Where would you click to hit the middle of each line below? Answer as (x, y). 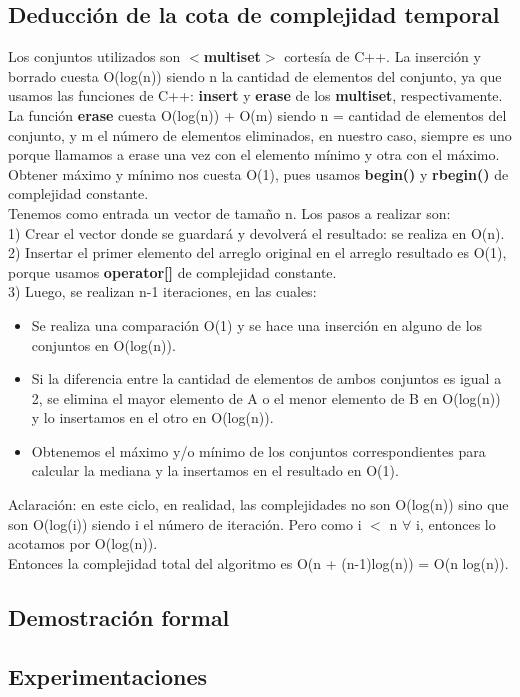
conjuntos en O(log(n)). (103, 344)
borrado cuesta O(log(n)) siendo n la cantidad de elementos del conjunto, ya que (255, 75)
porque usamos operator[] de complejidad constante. (172, 271)
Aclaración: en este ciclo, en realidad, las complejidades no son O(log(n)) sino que (258, 504)
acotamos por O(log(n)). (83, 543)
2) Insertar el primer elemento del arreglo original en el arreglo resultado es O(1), (257, 252)
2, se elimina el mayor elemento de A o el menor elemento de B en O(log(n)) (266, 397)
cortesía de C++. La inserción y (382, 56)
